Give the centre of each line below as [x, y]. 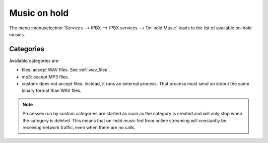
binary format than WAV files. [52, 91]
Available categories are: [34, 61]
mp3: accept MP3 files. [45, 76]
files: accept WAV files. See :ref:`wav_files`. [66, 70]
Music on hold [39, 13]
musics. [17, 34]
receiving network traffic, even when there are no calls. [79, 127]
